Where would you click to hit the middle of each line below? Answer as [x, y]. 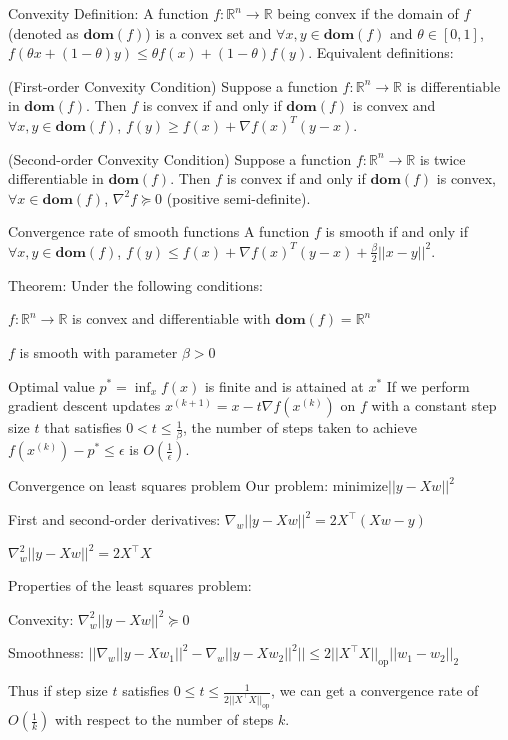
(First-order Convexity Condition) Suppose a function [173, 85]
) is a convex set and [208, 32]
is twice [442, 158]
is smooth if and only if [396, 231]
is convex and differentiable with [171, 318]
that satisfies [83, 427]
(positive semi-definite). [238, 197]
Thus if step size [58, 690]
